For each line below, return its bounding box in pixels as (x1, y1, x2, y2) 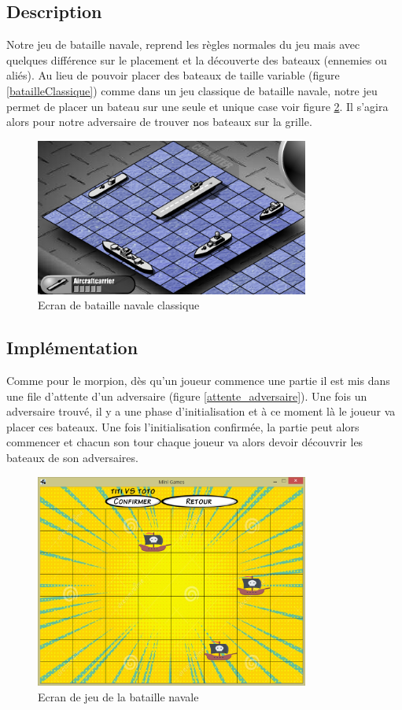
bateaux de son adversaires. (6, 449, 138, 466)
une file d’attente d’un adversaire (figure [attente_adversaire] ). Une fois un (6, 387, 367, 404)
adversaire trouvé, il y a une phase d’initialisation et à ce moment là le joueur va (6, 403, 396, 420)
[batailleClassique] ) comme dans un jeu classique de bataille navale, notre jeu (6, 82, 378, 98)
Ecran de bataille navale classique (38, 297, 200, 313)
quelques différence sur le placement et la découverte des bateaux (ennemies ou (6, 51, 387, 68)
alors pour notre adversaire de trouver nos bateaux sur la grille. (6, 113, 312, 130)
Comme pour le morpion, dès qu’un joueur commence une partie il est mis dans (6, 372, 390, 389)
